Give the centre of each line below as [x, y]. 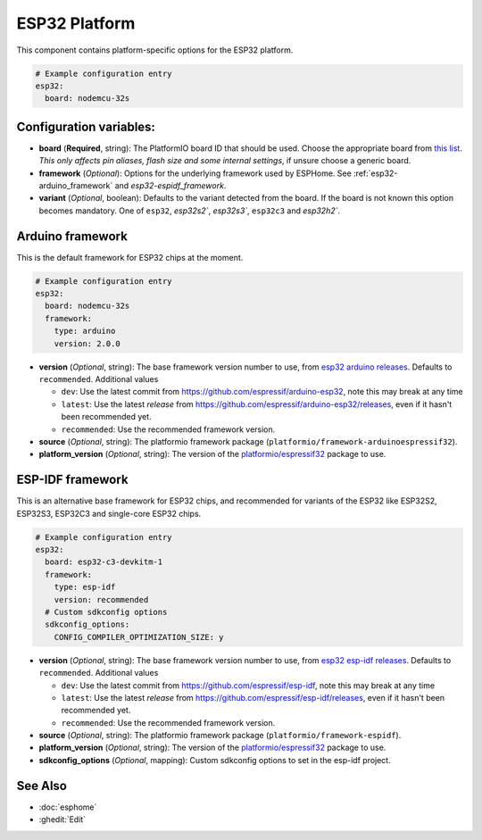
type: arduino [85, 331]
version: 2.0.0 [87, 343]
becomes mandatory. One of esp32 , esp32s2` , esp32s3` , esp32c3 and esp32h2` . [190, 211]
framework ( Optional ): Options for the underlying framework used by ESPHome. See [195, 173]
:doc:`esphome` [68, 807]
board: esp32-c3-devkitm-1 [104, 562]
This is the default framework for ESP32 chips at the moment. [130, 257]
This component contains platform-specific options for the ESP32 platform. [155, 50]
